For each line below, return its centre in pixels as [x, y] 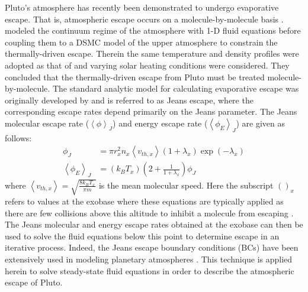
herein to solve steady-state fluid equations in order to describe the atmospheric [150, 270]
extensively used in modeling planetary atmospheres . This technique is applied [149, 259]
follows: [18, 137]
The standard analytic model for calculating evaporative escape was [176, 88]
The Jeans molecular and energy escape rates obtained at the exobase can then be [154, 224]
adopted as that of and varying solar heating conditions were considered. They [147, 65]
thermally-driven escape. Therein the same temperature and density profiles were [152, 53]
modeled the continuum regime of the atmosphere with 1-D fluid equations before [153, 30]
